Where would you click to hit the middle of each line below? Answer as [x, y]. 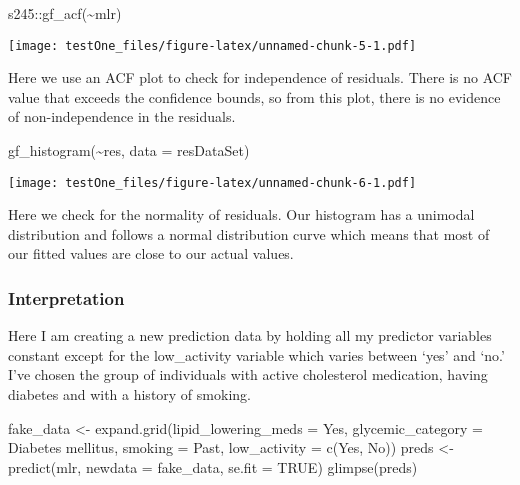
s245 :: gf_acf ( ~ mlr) [65, 13]
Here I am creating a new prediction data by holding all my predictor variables [250, 335]
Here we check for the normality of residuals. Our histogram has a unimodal [241, 214]
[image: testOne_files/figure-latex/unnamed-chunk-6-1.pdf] [212, 182]
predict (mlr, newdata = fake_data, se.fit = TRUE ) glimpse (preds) [213, 466]
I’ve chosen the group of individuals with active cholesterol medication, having [248, 374]
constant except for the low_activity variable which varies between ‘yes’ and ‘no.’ [256, 354]
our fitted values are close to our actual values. [151, 253]
